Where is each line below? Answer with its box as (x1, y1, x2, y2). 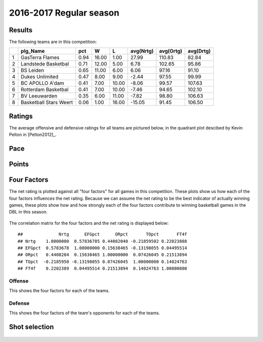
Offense (9, 278, 29, 284)
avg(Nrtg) (130, 48, 154, 55)
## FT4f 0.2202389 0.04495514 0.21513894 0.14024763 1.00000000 (18, 266, 188, 271)
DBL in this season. (9, 209, 48, 215)
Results (9, 26, 33, 34)
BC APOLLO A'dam (20, 80, 64, 86)
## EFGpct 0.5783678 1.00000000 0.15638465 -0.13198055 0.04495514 (18, 245, 188, 251)
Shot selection (9, 323, 54, 331)
